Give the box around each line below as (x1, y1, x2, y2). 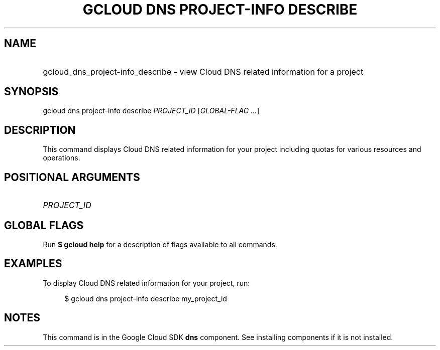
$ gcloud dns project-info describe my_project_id (64, 294, 227, 303)
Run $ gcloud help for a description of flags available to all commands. (43, 240, 277, 249)
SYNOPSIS (4, 85, 59, 98)
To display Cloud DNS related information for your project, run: (43, 278, 250, 287)
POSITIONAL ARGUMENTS (4, 170, 140, 184)
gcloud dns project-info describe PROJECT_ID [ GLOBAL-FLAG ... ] (43, 106, 260, 115)
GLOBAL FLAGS (4, 219, 84, 232)
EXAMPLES (4, 257, 62, 270)
